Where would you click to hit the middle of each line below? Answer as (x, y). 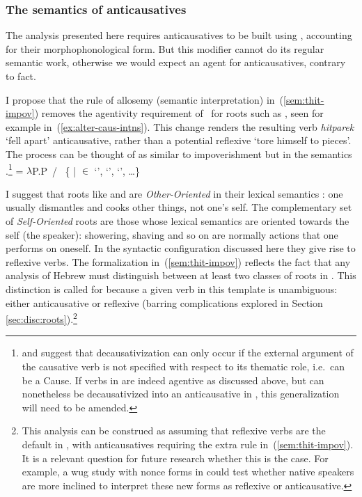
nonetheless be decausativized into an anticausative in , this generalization (181, 394)
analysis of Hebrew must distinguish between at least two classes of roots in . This (181, 275)
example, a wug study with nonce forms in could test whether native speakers (188, 472)
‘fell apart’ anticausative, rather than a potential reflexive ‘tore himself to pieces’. (179, 140)
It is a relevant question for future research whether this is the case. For (175, 458)
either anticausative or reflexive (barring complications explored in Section (164, 302)
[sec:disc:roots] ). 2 (41, 318)
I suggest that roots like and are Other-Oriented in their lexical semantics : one (174, 193)
